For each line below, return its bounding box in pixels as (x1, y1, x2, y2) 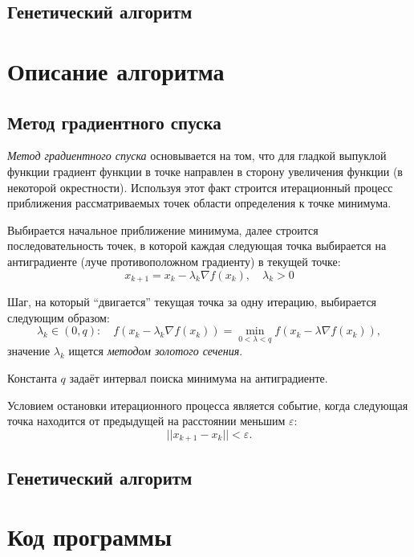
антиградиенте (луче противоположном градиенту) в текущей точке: (7, 252, 341, 269)
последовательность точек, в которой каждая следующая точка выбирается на (7, 237, 387, 254)
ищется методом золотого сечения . (68, 342, 243, 359)
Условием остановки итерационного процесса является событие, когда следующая (7, 396, 408, 413)
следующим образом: (7, 309, 110, 326)
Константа (7, 369, 57, 386)
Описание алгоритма (7, 54, 225, 87)
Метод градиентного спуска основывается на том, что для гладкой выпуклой (7, 147, 387, 164)
